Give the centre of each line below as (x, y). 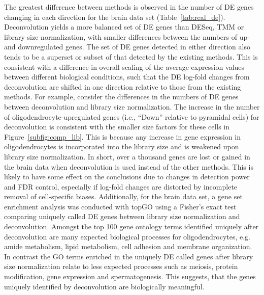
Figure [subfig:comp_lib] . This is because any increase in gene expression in (122, 136)
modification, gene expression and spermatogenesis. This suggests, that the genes (130, 276)
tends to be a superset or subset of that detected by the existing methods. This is (131, 56)
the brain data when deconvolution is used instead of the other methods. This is (129, 166)
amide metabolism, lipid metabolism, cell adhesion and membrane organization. (128, 246)
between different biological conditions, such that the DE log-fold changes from (127, 77)
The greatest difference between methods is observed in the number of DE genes (129, 7)
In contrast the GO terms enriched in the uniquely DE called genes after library (129, 256)
